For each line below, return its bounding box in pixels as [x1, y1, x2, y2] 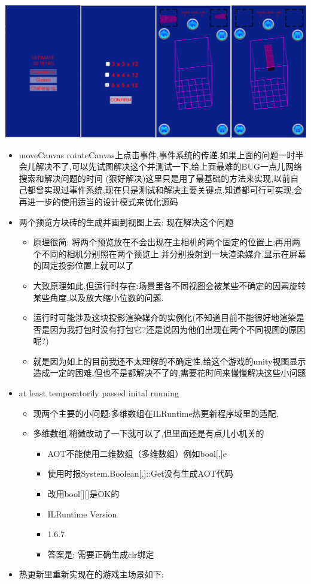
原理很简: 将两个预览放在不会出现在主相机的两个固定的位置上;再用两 [33, 236, 301, 248]
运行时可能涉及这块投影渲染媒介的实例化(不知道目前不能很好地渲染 [33, 311, 297, 324]
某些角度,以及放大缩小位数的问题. [33, 291, 164, 303]
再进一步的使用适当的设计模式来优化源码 [19, 195, 178, 207]
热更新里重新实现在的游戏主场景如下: [19, 568, 164, 580]
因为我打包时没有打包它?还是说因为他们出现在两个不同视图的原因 [50, 323, 306, 335]
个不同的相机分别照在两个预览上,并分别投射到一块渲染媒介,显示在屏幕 [33, 247, 306, 260]
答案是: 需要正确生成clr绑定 [47, 547, 154, 560]
